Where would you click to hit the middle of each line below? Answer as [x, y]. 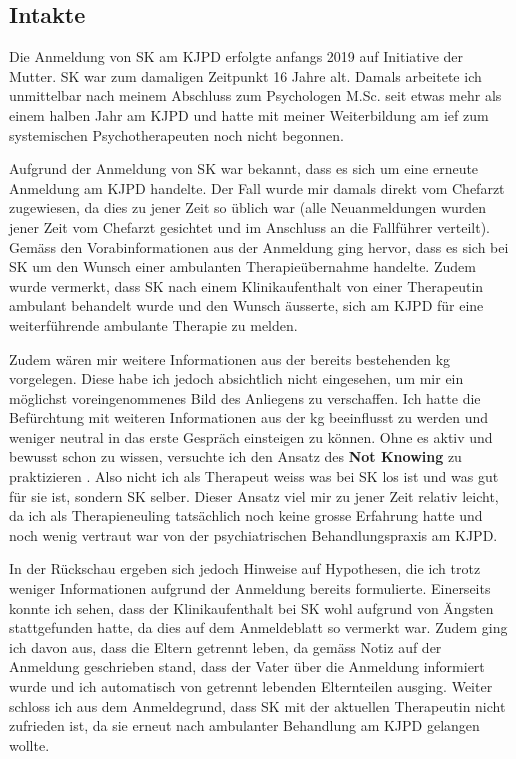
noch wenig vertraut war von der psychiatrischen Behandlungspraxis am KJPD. [253, 534]
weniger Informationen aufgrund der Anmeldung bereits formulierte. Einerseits [250, 588]
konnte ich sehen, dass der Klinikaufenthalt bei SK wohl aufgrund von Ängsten [251, 607]
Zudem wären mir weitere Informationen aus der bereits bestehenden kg [230, 358]
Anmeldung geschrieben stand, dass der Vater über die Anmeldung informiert [247, 666]
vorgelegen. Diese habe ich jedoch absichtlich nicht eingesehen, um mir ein [236, 378]
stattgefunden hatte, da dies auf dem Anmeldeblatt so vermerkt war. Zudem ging [258, 627]
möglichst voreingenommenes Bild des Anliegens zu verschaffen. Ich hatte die [245, 397]
